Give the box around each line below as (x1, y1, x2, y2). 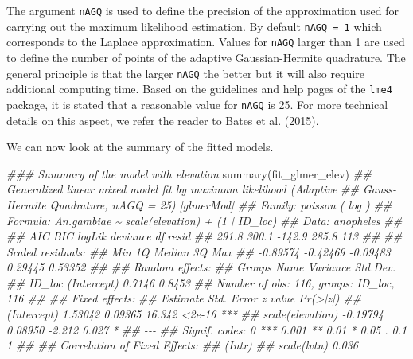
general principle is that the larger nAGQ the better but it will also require (6, 64, 364, 81)
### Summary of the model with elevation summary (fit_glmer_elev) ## (6, 165, 372, 181)
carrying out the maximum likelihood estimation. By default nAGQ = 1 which (6, 18, 382, 34)
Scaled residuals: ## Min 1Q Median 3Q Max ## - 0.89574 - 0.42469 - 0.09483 (6, 243, 391, 259)
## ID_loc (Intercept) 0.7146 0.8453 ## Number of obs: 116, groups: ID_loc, (6, 274, 395, 291)
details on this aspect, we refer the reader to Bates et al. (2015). (6, 111, 319, 128)
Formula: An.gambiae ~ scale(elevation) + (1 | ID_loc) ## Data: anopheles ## (6, 212, 403, 228)
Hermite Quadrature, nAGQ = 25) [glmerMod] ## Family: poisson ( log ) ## (6, 196, 392, 213)
